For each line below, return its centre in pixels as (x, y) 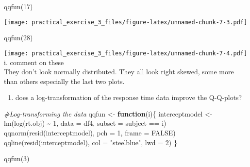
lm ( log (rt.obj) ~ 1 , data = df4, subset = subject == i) (85, 123)
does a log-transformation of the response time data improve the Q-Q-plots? (129, 97)
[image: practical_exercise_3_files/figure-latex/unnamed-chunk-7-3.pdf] (126, 22)
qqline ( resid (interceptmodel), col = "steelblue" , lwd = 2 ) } (91, 142)
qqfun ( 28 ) (18, 38)
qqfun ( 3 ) (17, 159)
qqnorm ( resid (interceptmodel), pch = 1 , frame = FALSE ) (90, 133)
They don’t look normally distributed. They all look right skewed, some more (119, 72)
